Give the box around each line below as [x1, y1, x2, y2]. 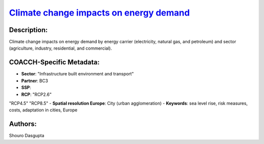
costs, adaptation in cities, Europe [9, 107, 78, 113]
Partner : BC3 [21, 78, 48, 84]
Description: [9, 26, 48, 34]
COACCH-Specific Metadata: [9, 58, 100, 67]
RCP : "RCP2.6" [21, 91, 52, 97]
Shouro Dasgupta [9, 133, 44, 139]
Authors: [9, 120, 37, 128]
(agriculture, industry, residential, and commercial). [9, 45, 112, 51]
